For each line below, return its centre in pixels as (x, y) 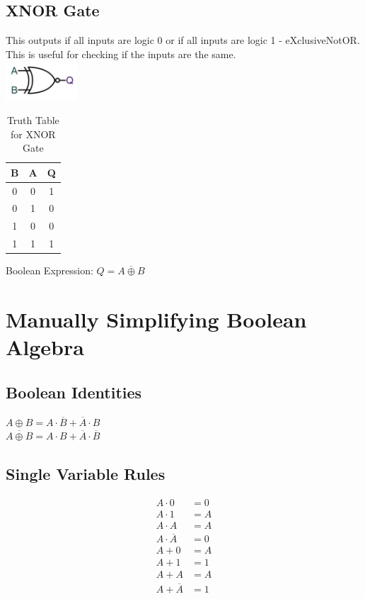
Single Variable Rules (86, 474)
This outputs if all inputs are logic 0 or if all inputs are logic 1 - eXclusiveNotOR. (183, 40)
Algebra (45, 347)
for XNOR (33, 134)
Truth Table (33, 119)
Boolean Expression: (50, 270)
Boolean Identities (74, 392)
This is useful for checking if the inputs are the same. (121, 54)
